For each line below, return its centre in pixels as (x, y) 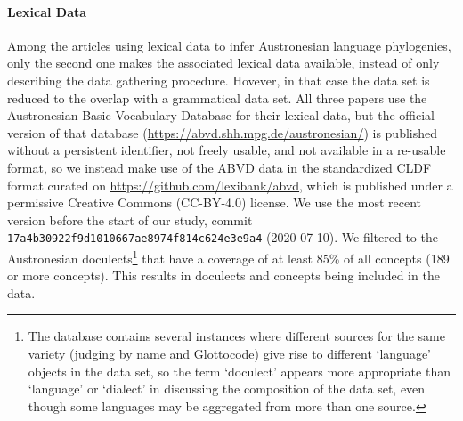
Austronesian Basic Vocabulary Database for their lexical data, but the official (221, 115)
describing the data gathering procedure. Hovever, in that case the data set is (219, 80)
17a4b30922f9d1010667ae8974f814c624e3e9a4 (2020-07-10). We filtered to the (223, 237)
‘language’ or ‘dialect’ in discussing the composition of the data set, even (227, 389)
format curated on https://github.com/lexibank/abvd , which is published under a (230, 185)
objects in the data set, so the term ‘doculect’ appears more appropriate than (239, 371)
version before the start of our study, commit (130, 219)
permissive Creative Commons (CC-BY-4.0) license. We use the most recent (214, 202)
